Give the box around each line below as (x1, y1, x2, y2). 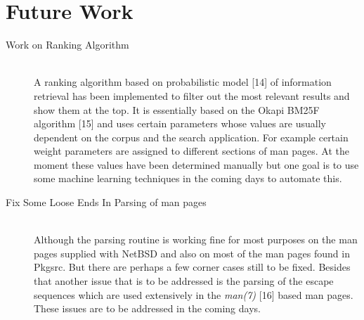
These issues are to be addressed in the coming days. (34, 301, 261, 316)
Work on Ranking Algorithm (6, 37, 129, 52)
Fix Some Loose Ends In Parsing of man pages (6, 195, 207, 210)
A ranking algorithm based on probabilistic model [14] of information (34, 75, 332, 89)
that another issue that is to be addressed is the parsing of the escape (34, 274, 334, 288)
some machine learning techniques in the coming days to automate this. (34, 171, 342, 186)
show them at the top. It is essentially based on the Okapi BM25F (34, 102, 320, 117)
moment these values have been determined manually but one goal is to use (34, 157, 359, 172)
